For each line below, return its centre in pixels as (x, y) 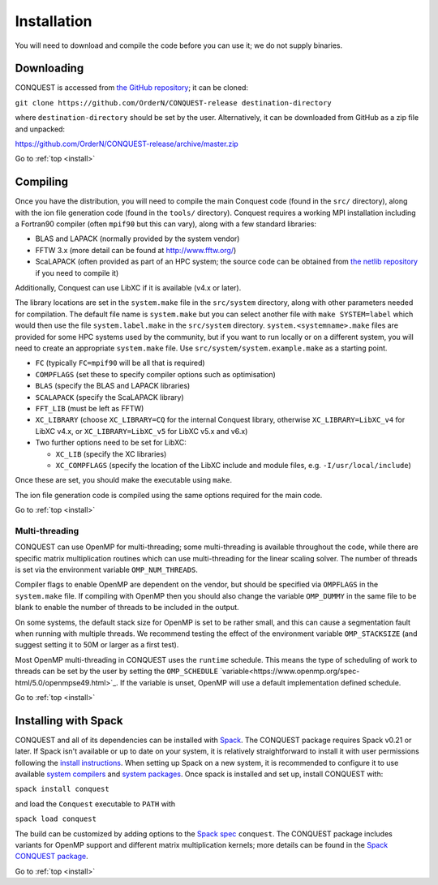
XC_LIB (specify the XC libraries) (111, 453)
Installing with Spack (69, 721)
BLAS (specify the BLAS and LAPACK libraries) (113, 386)
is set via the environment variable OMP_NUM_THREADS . (107, 569)
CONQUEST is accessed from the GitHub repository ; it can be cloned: (132, 88)
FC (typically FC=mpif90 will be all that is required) (120, 363)
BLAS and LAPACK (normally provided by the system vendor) (137, 238)
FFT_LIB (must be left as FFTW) (90, 408)
